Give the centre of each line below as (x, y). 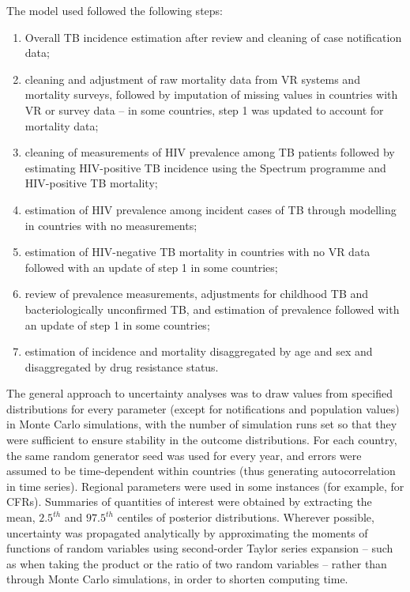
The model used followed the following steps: (115, 10)
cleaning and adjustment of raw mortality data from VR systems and (192, 79)
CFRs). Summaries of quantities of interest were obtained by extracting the (189, 502)
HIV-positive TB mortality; (91, 183)
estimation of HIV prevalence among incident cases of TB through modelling (211, 209)
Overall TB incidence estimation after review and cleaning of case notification (213, 37)
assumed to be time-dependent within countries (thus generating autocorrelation (201, 471)
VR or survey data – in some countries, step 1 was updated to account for (204, 109)
